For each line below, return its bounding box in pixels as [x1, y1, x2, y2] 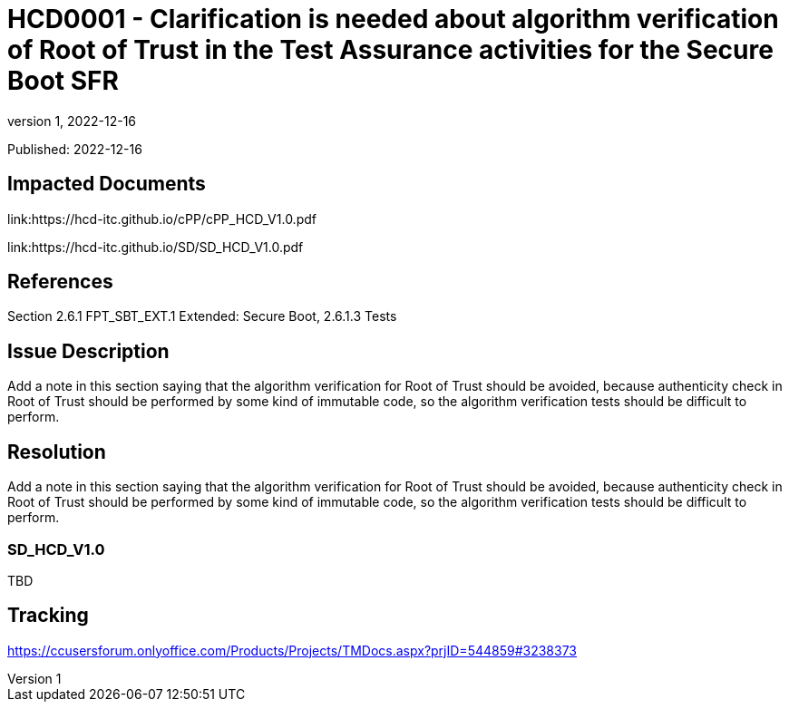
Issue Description [7, 339, 170, 363]
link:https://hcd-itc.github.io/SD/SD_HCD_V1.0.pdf [7, 238, 304, 255]
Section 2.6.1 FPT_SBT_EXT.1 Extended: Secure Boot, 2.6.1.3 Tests [7, 308, 397, 325]
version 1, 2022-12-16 [7, 112, 137, 129]
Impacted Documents [7, 172, 206, 196]
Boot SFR [7, 65, 119, 96]
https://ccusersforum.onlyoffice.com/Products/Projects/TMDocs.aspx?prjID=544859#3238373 [7, 642, 578, 658]
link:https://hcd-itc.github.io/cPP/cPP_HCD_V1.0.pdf [7, 210, 317, 227]
